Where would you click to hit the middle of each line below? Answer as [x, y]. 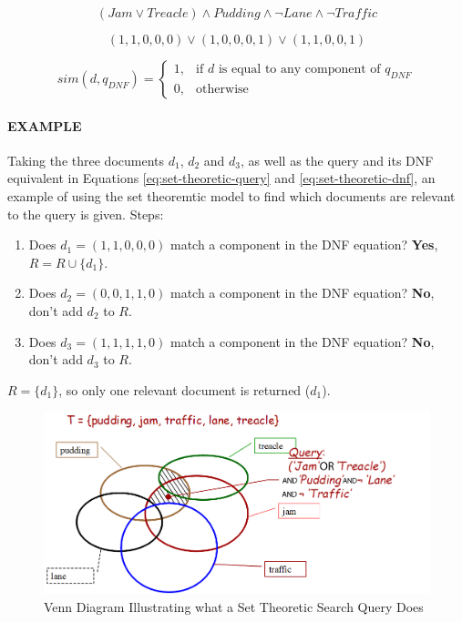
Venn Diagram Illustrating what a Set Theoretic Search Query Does [234, 606]
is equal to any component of [299, 70]
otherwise [222, 89]
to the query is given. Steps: [86, 214]
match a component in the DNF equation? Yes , [304, 245]
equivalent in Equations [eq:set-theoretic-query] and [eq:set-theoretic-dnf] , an [221, 178]
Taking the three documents [86, 160]
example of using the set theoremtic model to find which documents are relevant [231, 195]
